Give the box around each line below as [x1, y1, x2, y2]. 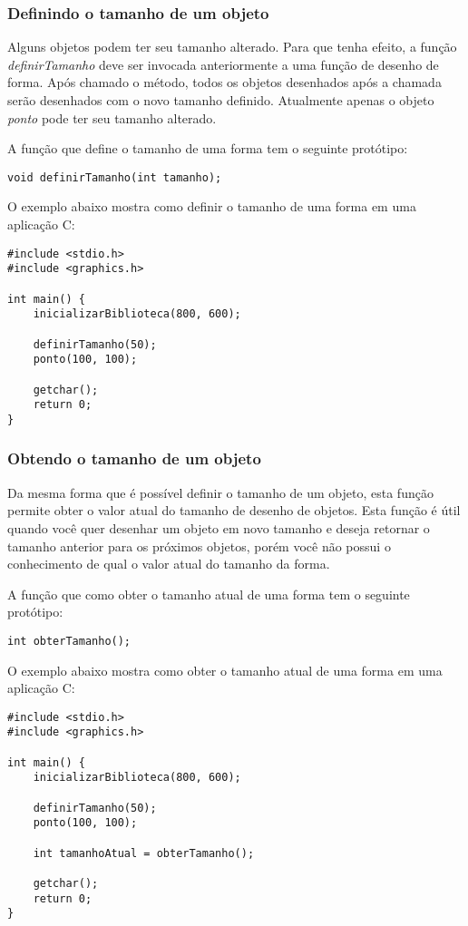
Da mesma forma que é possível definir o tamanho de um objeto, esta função [7, 482, 434, 502]
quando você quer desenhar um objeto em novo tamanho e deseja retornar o [7, 518, 430, 537]
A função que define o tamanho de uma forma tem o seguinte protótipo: [7, 139, 408, 158]
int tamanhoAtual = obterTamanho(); [33, 846, 255, 860]
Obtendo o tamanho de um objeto [7, 447, 261, 470]
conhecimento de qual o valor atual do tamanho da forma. [7, 554, 330, 573]
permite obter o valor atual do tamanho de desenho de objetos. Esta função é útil [7, 501, 461, 520]
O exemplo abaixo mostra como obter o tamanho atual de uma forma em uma [7, 660, 443, 679]
